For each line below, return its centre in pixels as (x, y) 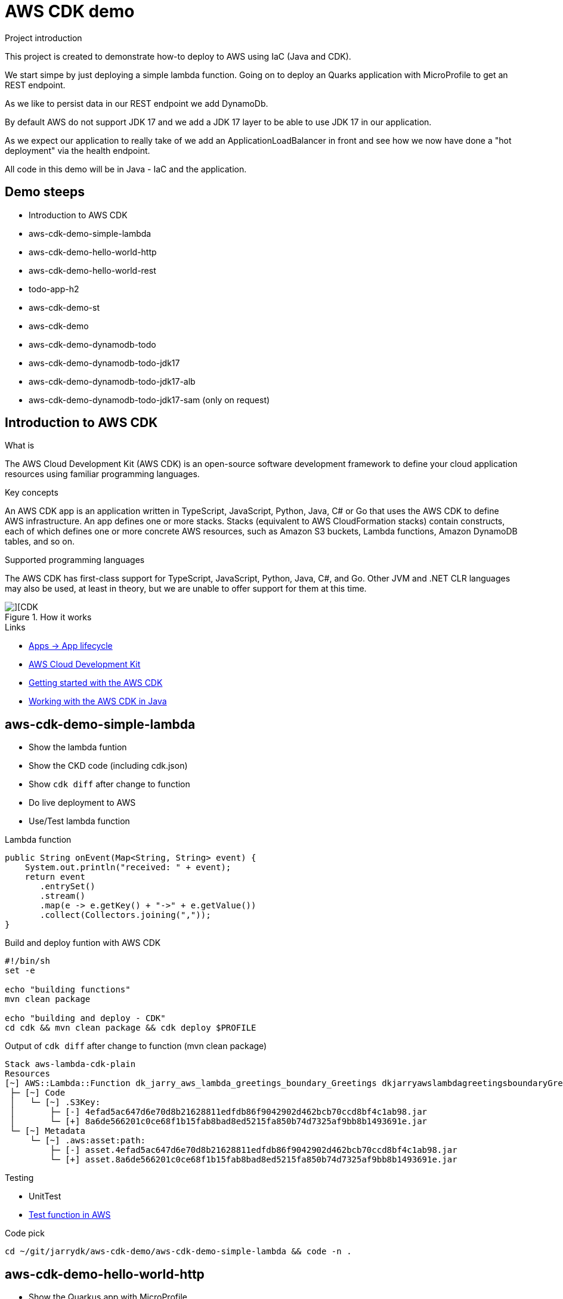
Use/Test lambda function (79, 821)
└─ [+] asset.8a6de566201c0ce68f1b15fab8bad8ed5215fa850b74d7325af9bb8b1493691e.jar (253, 1160)
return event (55, 877)
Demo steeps (45, 192)
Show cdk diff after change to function (109, 784)
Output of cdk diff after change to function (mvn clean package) (136, 1046)
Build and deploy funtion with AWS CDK (83, 943)
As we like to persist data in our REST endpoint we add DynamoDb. (137, 103)
